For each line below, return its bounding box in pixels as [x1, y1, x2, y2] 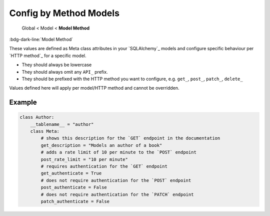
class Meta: [30, 128, 60, 134]
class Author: [19, 114, 54, 120]
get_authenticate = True [40, 170, 102, 176]
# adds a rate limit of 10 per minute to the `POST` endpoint [40, 149, 197, 155]
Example [9, 98, 37, 107]
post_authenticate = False [40, 184, 107, 190]
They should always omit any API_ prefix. [21, 69, 108, 75]
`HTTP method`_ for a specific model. [9, 53, 86, 59]
